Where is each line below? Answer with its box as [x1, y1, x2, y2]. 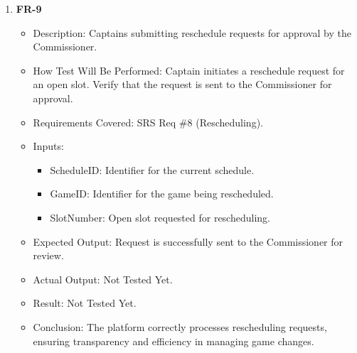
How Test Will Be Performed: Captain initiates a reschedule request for [33, 63, 345, 77]
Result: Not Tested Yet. [33, 295, 137, 310]
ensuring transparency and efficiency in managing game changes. [33, 333, 314, 348]
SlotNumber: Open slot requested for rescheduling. [50, 210, 270, 224]
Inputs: [33, 139, 64, 153]
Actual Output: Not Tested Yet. [33, 271, 173, 286]
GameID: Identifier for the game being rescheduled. [50, 186, 274, 201]
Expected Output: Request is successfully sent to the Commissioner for [33, 234, 343, 249]
